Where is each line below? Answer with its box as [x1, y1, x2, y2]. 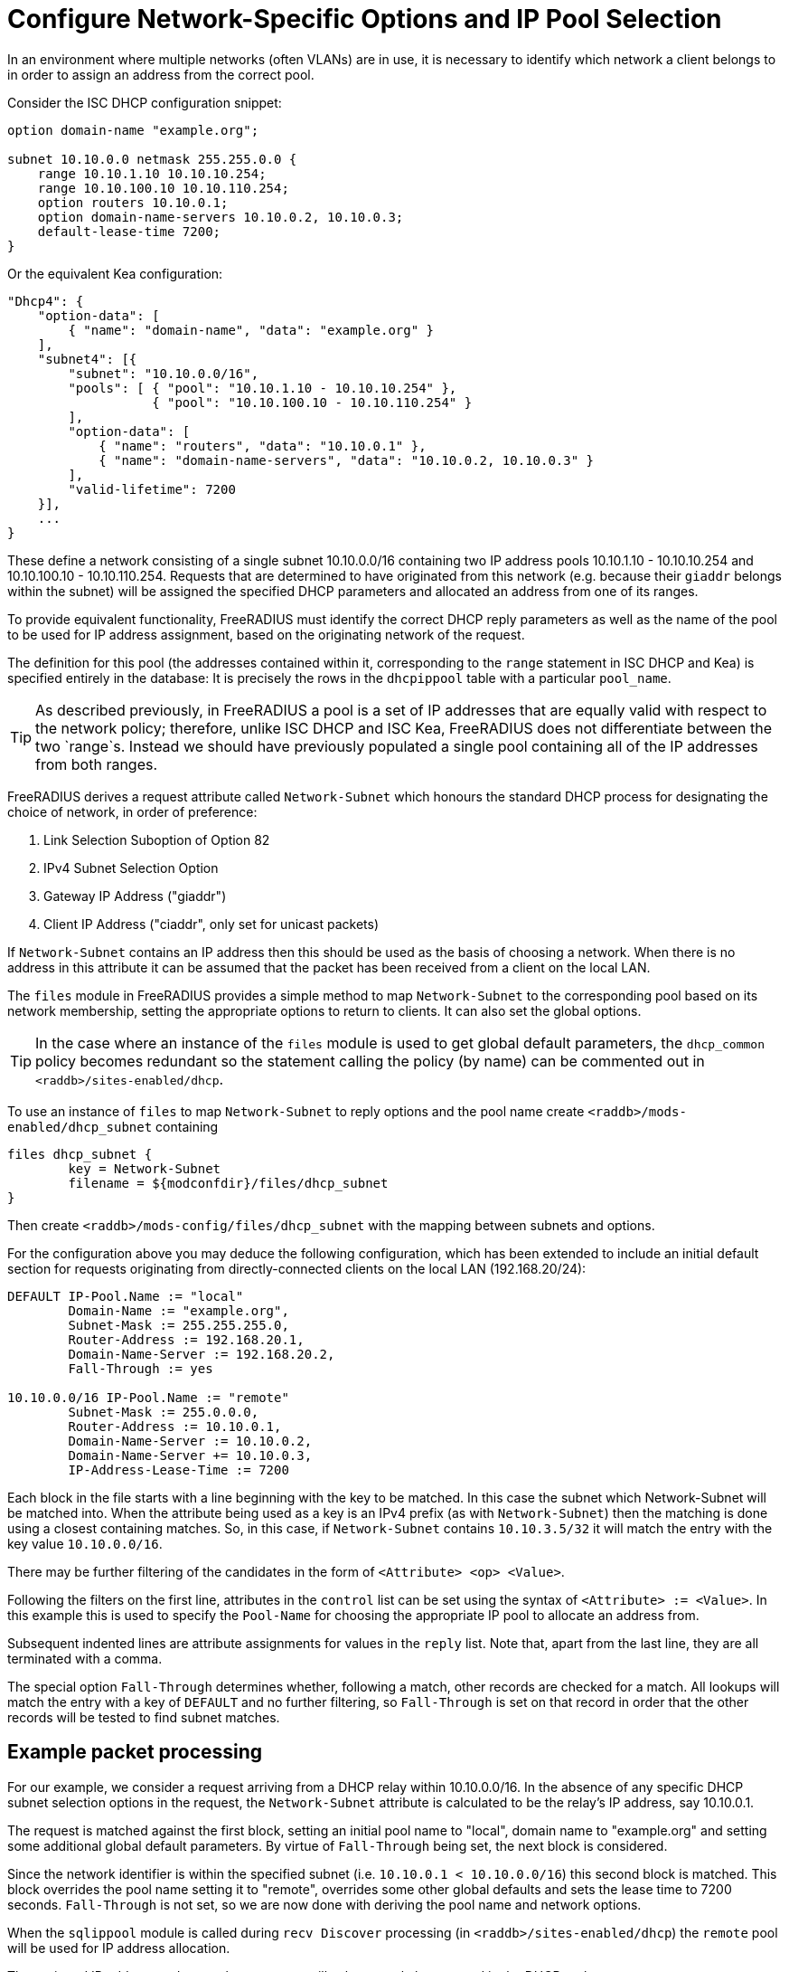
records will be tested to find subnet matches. [7, 1709, 280, 1725]
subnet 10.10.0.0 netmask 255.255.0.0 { [7, 151, 297, 166]
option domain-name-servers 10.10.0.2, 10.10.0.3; [37, 209, 404, 224]
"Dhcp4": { [7, 293, 84, 308]
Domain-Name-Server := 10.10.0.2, [68, 1433, 313, 1448]
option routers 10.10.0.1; [37, 194, 229, 210]
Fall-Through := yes [68, 1360, 213, 1376]
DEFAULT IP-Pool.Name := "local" [7, 1288, 244, 1304]
